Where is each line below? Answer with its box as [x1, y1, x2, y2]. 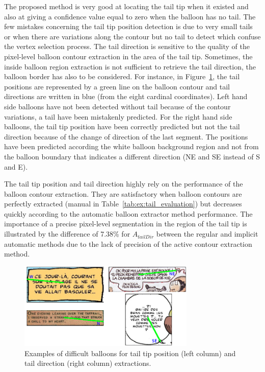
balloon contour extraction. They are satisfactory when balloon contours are [4, 188, 242, 199]
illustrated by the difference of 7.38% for [4, 228, 130, 239]
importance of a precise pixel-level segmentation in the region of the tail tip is [4, 218, 247, 229]
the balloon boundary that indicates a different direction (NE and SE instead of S [4, 151, 260, 161]
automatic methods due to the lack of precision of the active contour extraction [4, 238, 252, 249]
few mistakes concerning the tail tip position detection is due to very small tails [4, 21, 253, 32]
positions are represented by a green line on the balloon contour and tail [4, 81, 230, 91]
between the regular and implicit [156, 228, 258, 239]
